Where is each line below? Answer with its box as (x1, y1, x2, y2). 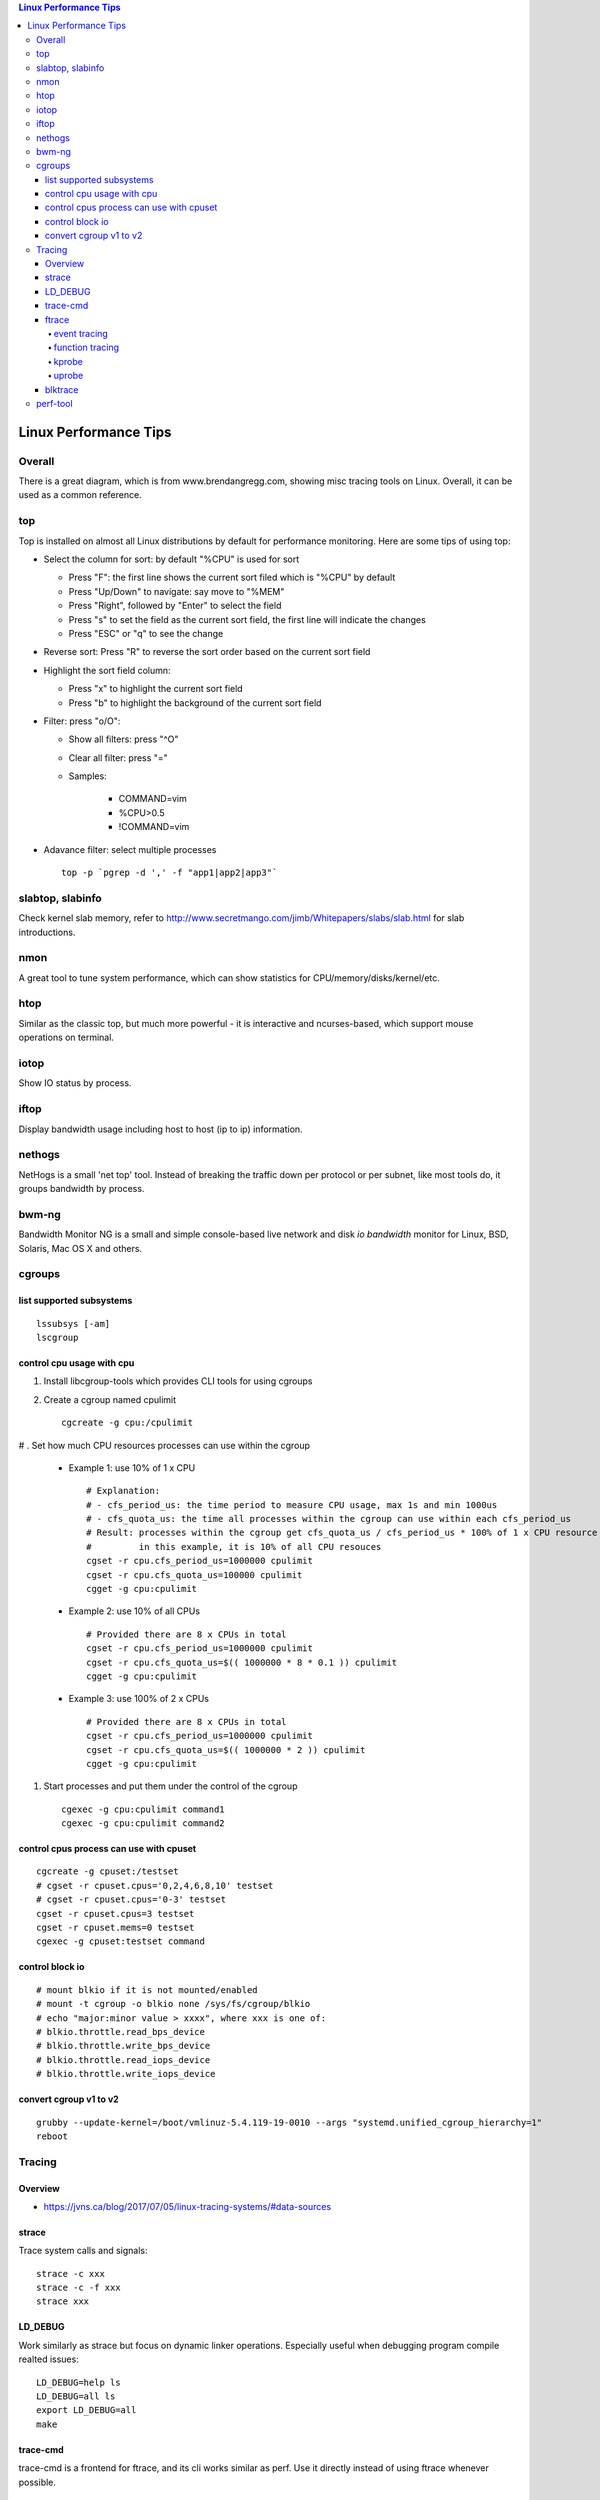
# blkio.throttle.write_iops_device (36, 2068, 216, 2080)
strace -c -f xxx (36, 2282, 121, 2294)
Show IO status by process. (18, 1077, 132, 1089)
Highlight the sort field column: (43, 664, 171, 676)
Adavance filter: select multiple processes (43, 843, 217, 855)
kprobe (53, 355, 84, 367)
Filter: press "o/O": (43, 715, 121, 727)
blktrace (45, 383, 79, 395)
